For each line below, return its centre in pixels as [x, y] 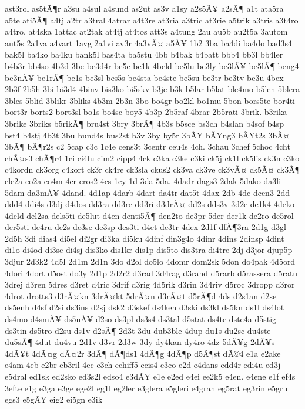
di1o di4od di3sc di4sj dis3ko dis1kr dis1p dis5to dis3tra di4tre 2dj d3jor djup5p [149, 250]
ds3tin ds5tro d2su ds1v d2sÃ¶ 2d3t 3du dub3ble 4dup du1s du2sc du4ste [138, 330]
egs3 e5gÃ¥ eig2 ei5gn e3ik [54, 399]
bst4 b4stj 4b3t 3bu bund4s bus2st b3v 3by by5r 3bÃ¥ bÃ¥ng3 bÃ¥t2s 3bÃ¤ [147, 135]
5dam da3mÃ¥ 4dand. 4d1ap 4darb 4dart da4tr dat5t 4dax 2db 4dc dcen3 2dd [148, 192]
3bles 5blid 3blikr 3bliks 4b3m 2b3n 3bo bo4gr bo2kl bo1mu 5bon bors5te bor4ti [150, 100]
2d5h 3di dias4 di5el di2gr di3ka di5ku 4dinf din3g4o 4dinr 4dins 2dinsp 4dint [145, 238]
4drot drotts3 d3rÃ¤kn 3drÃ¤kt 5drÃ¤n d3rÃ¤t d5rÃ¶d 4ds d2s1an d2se [141, 295]
